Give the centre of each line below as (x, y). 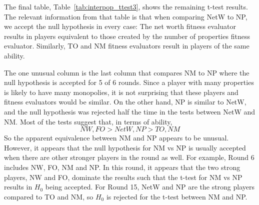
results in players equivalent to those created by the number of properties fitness (127, 36)
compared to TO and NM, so (49, 196)
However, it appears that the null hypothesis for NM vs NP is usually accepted (125, 147)
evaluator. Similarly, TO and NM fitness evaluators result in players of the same (127, 46)
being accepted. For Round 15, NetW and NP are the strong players (150, 187)
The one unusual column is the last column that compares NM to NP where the (127, 72)
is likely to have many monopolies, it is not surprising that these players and (121, 92)
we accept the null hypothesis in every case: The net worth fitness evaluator (120, 26)
